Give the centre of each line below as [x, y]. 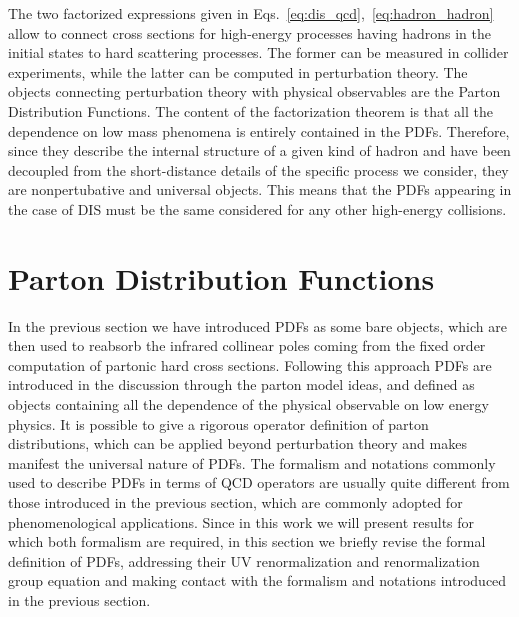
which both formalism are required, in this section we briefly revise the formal [247, 541]
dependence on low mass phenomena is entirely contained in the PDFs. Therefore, [259, 130]
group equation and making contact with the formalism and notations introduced [257, 580]
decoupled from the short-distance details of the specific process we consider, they [258, 169]
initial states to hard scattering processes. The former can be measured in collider [258, 52]
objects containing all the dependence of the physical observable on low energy [248, 404]
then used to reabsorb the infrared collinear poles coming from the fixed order [247, 345]
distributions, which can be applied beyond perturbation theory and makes [237, 443]
